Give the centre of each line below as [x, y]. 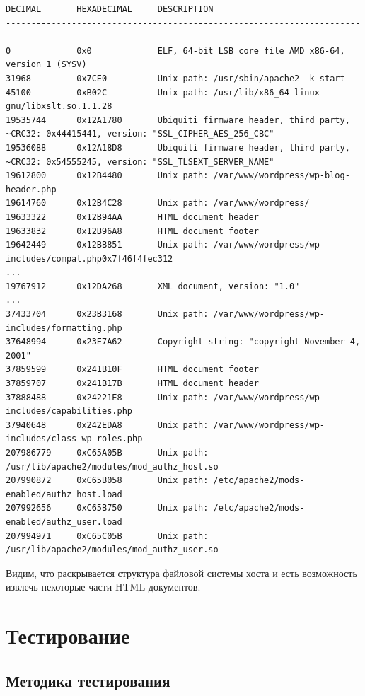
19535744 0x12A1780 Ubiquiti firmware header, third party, [178, 120]
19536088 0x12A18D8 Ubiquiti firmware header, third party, [178, 147]
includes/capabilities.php [69, 411]
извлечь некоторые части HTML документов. [103, 587]
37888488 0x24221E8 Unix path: [107, 397]
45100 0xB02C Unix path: [107, 92]
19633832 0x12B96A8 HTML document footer [132, 231]
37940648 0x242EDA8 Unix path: [107, 425]
